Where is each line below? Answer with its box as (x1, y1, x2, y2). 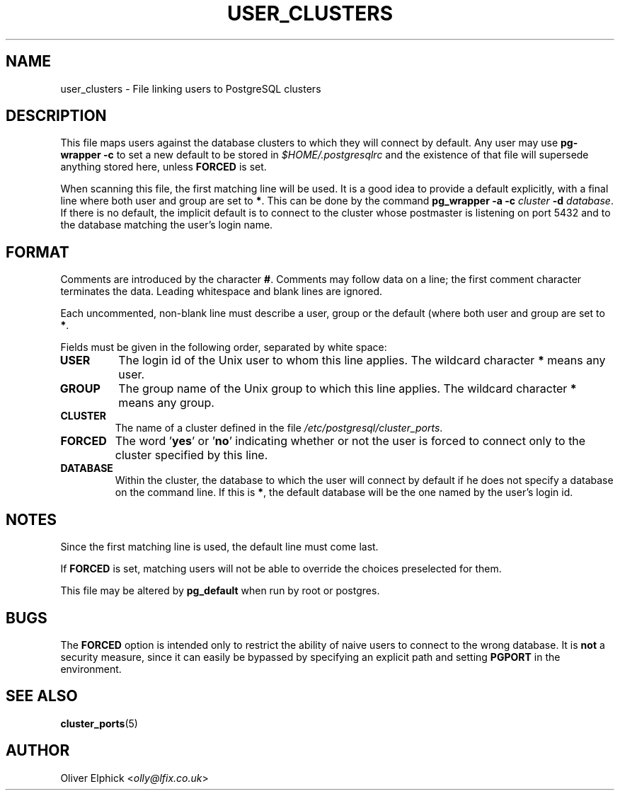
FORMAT (6, 243, 69, 261)
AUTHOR (6, 742, 70, 760)
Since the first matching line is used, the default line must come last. (60, 541, 379, 553)
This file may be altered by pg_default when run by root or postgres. (60, 584, 380, 597)
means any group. (118, 396, 214, 410)
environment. (60, 662, 122, 675)
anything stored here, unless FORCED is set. (60, 161, 267, 173)
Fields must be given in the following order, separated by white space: (60, 341, 387, 354)
